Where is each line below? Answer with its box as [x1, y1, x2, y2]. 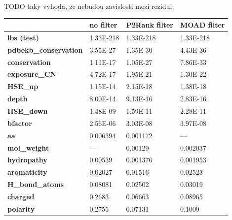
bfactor [7, 118, 32, 128]
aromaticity [7, 167, 47, 177]
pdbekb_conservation [7, 44, 83, 55]
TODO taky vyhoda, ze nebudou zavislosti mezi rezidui [4, 1, 172, 11]
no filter [89, 20, 117, 30]
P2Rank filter [126, 20, 173, 30]
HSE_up [7, 81, 39, 92]
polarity [7, 203, 35, 214]
